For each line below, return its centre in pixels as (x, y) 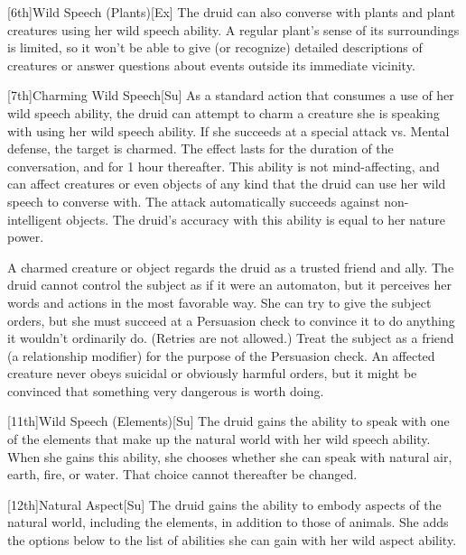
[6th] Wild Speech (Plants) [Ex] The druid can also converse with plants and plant (232, 12)
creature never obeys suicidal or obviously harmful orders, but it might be (212, 373)
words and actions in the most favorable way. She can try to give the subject (219, 302)
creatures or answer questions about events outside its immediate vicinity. (211, 65)
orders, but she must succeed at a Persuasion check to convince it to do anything (231, 320)
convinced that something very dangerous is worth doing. (166, 390)
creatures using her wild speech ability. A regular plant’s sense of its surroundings (233, 29)
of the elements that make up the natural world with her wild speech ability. (219, 439)
